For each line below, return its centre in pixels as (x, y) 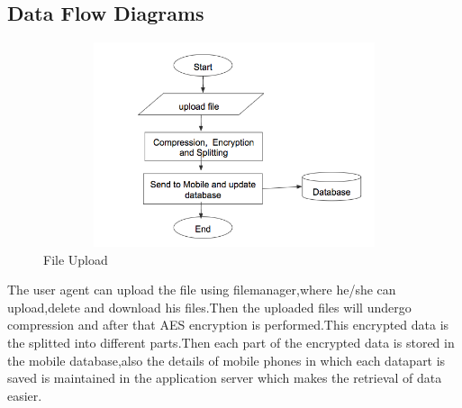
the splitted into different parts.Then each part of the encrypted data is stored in (231, 342)
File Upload (76, 259)
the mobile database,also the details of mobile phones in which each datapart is (226, 360)
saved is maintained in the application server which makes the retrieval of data (225, 378)
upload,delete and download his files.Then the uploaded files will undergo (209, 307)
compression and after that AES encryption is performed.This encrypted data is (228, 325)
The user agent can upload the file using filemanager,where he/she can (202, 290)
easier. (25, 395)
